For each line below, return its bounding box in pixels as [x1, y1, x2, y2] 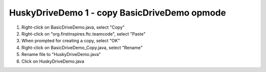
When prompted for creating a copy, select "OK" [21, 38, 120, 44]
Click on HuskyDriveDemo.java [21, 58, 85, 64]
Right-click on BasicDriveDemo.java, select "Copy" [21, 24, 125, 30]
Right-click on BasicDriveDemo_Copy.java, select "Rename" [21, 44, 143, 51]
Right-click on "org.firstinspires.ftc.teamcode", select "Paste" [21, 31, 146, 36]
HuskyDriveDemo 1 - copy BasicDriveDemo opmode [9, 7, 226, 18]
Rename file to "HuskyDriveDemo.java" [21, 52, 101, 57]
